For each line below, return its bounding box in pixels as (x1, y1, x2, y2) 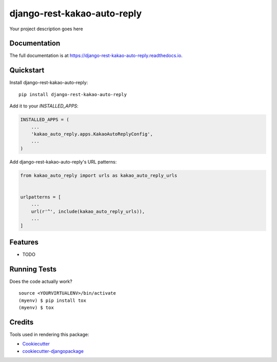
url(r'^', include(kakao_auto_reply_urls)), (31, 208, 145, 214)
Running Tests (9, 265, 56, 274)
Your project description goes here (9, 26, 83, 32)
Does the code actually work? (9, 278, 73, 284)
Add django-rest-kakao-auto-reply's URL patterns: (9, 158, 117, 165)
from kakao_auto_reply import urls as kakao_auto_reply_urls (20, 172, 177, 178)
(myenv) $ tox (18, 304, 54, 311)
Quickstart (9, 66, 45, 75)
